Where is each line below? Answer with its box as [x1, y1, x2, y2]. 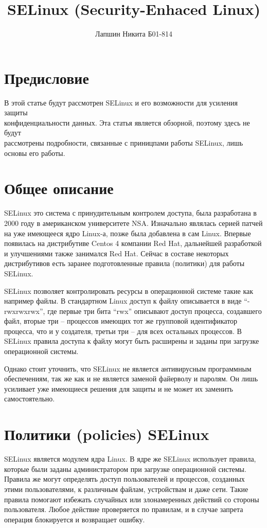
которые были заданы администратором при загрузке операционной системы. [4, 463, 246, 474]
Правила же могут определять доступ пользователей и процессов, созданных [4, 473, 245, 484]
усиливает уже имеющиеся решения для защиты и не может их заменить [4, 383, 233, 394]
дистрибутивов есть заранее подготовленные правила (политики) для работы [4, 258, 245, 269]
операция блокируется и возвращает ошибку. [4, 514, 145, 524]
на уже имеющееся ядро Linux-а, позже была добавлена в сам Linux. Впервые [4, 227, 251, 238]
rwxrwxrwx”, [4, 305, 45, 316]
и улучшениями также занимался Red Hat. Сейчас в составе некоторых [4, 248, 229, 258]
